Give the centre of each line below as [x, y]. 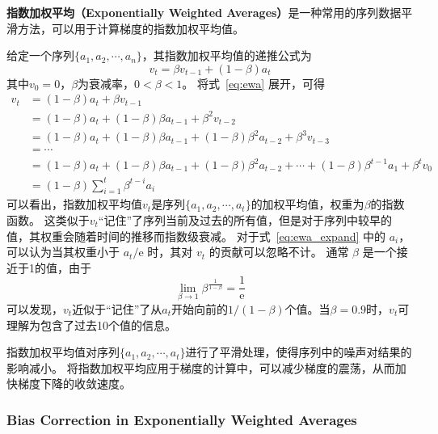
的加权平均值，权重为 [307, 204]
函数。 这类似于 [48, 219]
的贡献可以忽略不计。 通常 [279, 252]
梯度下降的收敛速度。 [74, 383]
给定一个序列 [40, 55]
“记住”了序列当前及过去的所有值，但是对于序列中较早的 [245, 219]
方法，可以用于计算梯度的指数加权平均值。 [131, 28]
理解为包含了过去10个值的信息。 [91, 324]
